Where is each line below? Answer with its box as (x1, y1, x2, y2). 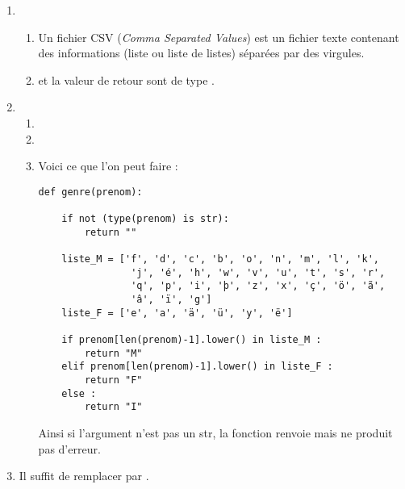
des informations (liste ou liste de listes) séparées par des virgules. (38, 44, 365, 61)
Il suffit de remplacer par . (19, 467, 149, 484)
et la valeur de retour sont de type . (38, 71, 215, 88)
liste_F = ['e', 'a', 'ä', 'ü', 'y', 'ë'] (61, 307, 293, 319)
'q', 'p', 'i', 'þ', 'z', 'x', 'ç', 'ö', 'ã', (131, 280, 386, 292)
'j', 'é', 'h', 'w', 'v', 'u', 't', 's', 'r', (131, 266, 386, 278)
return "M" (84, 347, 143, 359)
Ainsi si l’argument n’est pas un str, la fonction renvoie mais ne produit (38, 424, 393, 441)
